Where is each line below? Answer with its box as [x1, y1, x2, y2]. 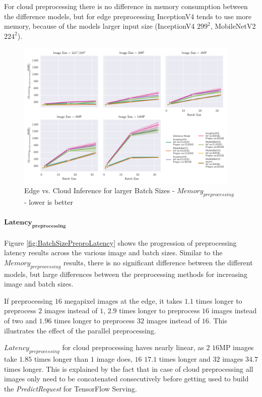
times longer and [159, 353, 211, 364]
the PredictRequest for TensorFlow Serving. [4, 383, 137, 393]
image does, [96, 353, 133, 364]
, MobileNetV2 [210, 21, 256, 31]
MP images [219, 342, 254, 353]
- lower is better [24, 197, 73, 207]
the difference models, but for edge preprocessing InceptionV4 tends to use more [4, 11, 251, 21]
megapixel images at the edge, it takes [64, 295, 182, 306]
